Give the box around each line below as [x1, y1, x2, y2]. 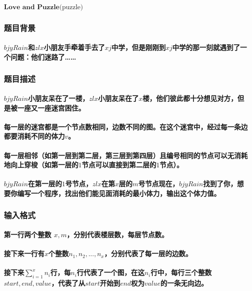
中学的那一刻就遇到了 [172, 42, 240, 52]
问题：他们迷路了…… [10, 52, 76, 62]
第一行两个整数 [4, 229, 51, 240]
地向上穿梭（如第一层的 [4, 160, 78, 170]
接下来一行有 [4, 248, 44, 259]
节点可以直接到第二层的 [82, 160, 156, 170]
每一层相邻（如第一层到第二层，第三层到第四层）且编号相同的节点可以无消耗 [4, 150, 248, 160]
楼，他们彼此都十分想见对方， [142, 93, 237, 103]
